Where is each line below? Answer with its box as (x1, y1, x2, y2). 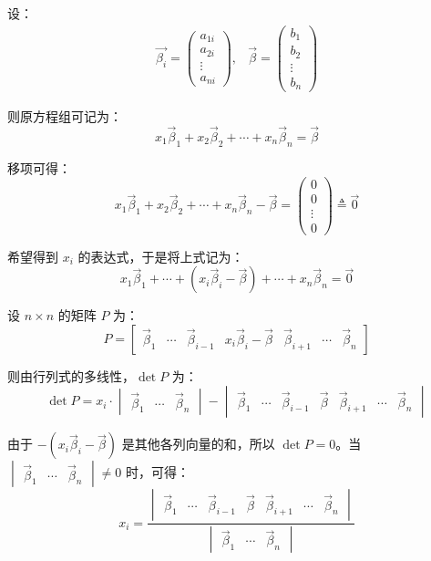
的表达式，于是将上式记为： (77, 246, 244, 265)
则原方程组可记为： (7, 107, 122, 126)
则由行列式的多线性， (7, 366, 135, 385)
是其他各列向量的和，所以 (121, 434, 275, 453)
